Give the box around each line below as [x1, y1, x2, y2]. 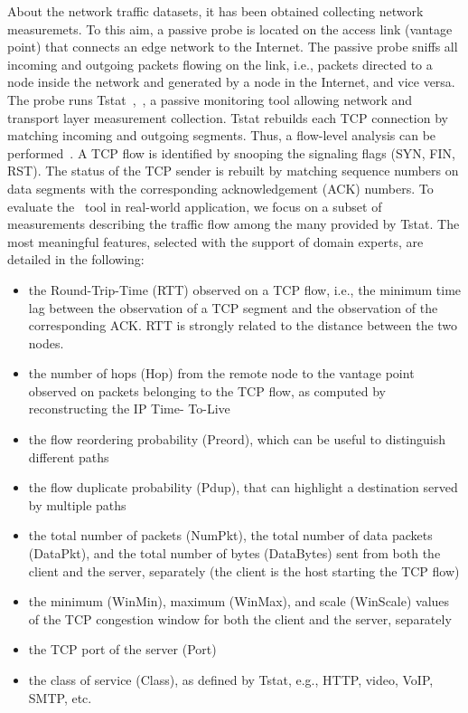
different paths [28, 447, 109, 466]
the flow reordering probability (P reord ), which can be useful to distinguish [28, 430, 445, 449]
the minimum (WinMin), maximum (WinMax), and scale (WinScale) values [28, 592, 450, 611]
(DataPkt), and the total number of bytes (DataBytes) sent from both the [28, 544, 441, 563]
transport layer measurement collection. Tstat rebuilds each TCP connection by [7, 108, 448, 127]
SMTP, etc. [28, 688, 92, 707]
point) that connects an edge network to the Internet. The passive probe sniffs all [7, 37, 458, 56]
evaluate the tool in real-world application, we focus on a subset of [7, 196, 382, 215]
